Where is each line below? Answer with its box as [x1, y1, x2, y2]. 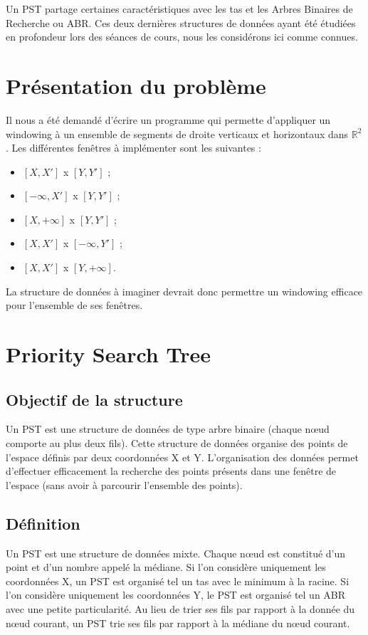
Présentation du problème [6, 70, 266, 100]
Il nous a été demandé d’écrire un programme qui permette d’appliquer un [6, 112, 331, 127]
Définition [6, 512, 80, 534]
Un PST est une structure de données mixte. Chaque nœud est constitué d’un [6, 545, 346, 560]
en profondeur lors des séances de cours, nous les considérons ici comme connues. [6, 29, 358, 44]
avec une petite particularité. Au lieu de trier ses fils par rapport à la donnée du [6, 601, 355, 616]
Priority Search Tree [6, 340, 211, 369]
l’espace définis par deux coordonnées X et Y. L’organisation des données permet [6, 449, 359, 464]
